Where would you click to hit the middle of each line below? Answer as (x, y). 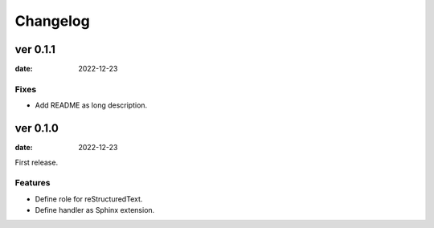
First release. (37, 162)
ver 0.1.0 (37, 128)
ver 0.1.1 (35, 49)
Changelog (52, 21)
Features (33, 183)
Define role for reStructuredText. (89, 199)
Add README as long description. (91, 105)
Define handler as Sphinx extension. (95, 210)
